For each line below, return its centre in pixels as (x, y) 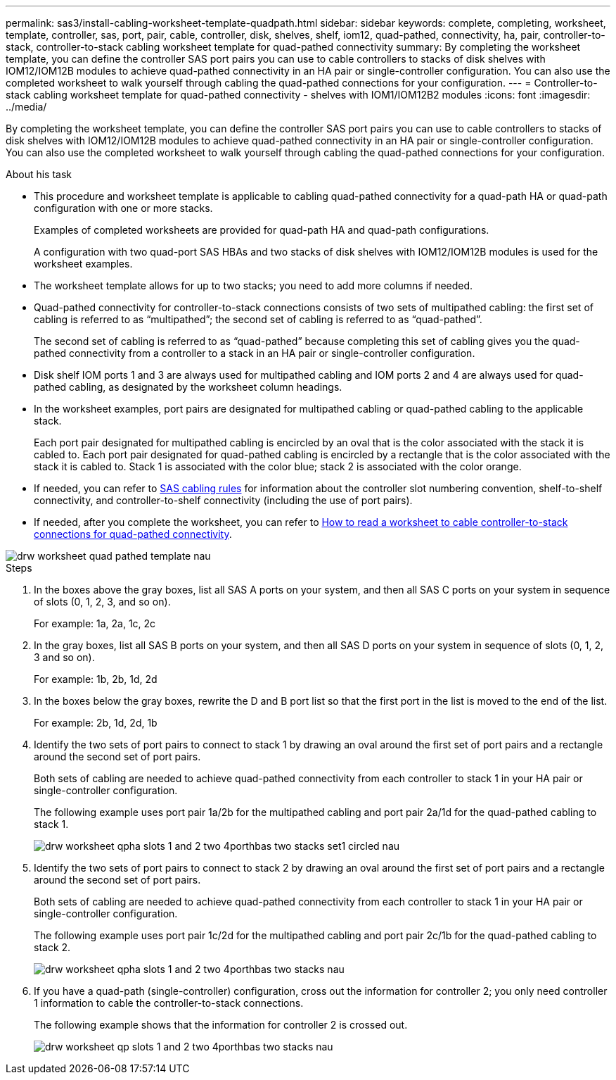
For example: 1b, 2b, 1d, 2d (96, 679)
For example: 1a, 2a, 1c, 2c (95, 623)
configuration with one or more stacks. (123, 208)
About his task (39, 174)
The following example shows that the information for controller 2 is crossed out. (221, 1025)
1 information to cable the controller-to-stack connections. (169, 1003)
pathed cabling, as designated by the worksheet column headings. (188, 387)
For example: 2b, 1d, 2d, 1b (96, 723)
